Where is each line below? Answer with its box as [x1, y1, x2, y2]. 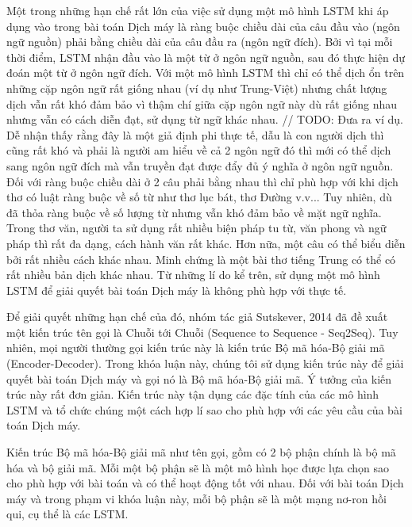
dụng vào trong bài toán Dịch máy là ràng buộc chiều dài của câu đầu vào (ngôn [6, 17, 400, 34]
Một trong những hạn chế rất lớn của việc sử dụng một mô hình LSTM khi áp [6, 2, 389, 18]
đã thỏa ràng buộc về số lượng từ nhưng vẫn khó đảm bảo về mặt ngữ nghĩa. [6, 204, 382, 220]
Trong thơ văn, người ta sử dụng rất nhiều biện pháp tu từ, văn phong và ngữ [6, 220, 387, 236]
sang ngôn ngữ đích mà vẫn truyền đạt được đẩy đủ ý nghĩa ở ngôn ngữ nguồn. [6, 157, 394, 174]
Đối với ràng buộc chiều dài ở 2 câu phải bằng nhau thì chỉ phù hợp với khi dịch [6, 173, 399, 189]
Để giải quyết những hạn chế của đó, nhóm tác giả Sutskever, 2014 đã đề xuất [6, 308, 388, 325]
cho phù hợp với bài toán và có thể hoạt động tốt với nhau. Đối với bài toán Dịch [6, 475, 404, 491]
